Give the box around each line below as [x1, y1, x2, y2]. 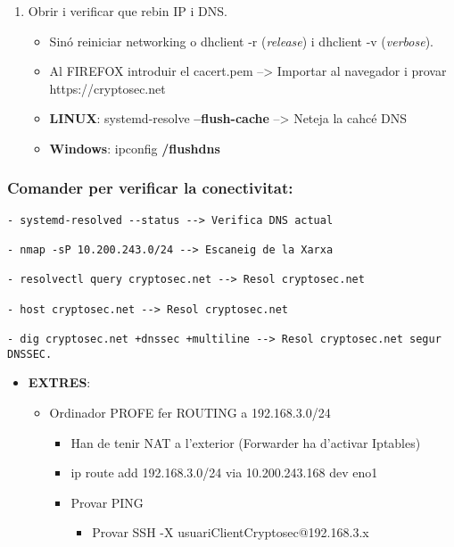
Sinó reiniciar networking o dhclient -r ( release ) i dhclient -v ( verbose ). [49, 31, 433, 50]
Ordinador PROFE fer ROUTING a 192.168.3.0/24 [49, 402, 331, 421]
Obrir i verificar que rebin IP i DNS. [28, 2, 227, 20]
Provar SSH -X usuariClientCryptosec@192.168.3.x [92, 523, 369, 542]
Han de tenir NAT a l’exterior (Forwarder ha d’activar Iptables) [70, 433, 421, 452]
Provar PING [70, 493, 144, 511]
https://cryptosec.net [49, 79, 166, 97]
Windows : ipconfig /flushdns [49, 138, 220, 157]
